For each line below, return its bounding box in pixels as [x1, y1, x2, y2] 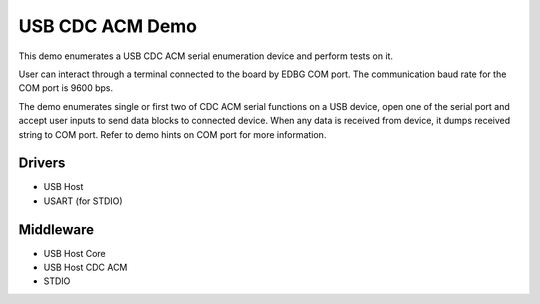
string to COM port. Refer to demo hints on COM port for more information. [18, 128, 327, 140]
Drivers [18, 155, 66, 172]
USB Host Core [43, 247, 107, 259]
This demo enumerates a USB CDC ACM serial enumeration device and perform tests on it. [18, 50, 394, 62]
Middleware [18, 221, 95, 238]
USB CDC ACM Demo [18, 15, 198, 37]
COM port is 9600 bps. [18, 82, 114, 94]
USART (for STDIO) [43, 195, 124, 207]
